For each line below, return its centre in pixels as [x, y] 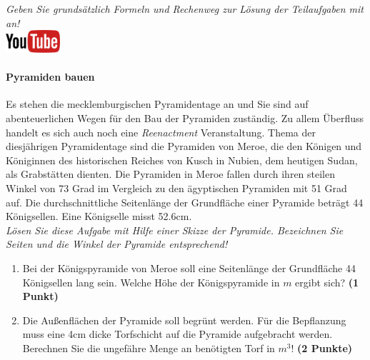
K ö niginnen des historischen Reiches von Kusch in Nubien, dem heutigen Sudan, [182, 160]
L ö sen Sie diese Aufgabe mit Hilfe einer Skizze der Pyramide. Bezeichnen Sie [175, 230]
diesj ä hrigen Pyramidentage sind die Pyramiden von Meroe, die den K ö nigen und [184, 146]
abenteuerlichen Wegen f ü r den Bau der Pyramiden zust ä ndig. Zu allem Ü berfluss [185, 117]
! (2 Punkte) [322, 347]
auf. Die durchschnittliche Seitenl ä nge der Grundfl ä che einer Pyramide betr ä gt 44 [185, 202]
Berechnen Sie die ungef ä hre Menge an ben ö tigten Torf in [149, 347]
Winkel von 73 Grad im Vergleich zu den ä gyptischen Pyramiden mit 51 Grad [176, 187]
